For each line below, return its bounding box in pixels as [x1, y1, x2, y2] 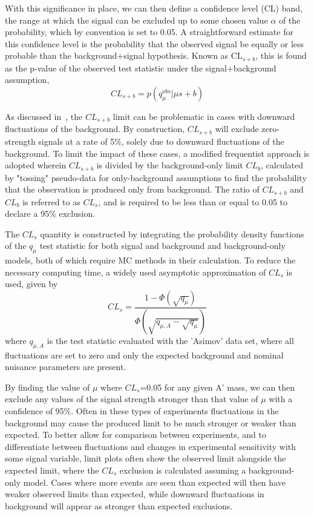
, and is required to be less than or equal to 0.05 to [98, 195, 287, 208]
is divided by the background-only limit [96, 159, 243, 171]
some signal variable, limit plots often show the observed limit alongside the [5, 452, 286, 465]
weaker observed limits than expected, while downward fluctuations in [5, 488, 264, 500]
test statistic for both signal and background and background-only [39, 239, 286, 252]
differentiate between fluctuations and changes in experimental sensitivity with [5, 440, 296, 452]
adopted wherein [5, 159, 67, 171]
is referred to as [22, 195, 80, 208]
